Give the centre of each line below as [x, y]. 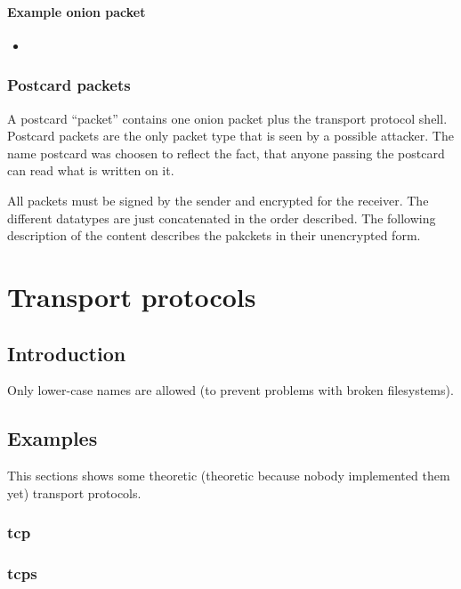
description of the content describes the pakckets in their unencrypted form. [214, 235]
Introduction [67, 353]
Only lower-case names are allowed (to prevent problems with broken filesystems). [230, 390]
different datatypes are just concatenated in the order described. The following [222, 218]
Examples [53, 438]
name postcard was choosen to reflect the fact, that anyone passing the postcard [226, 153]
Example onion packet [77, 11]
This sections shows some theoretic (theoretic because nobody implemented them [229, 476]
